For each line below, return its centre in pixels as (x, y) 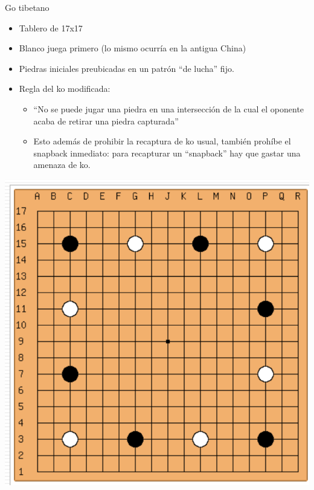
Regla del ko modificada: (65, 89)
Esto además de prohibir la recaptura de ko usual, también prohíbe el (162, 141)
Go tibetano (27, 7)
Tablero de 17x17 (51, 27)
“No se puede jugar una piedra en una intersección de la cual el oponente (169, 108)
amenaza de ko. (62, 165)
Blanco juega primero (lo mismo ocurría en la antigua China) (133, 48)
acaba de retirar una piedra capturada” (106, 121)
